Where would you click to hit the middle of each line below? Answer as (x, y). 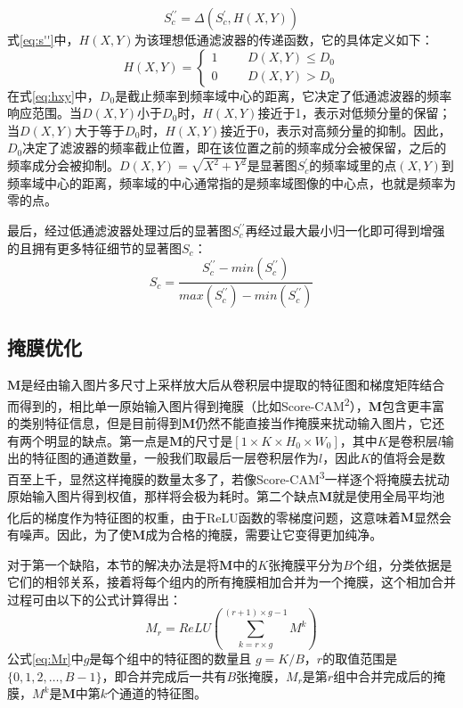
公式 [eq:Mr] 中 (45, 659)
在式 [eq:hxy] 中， (53, 95)
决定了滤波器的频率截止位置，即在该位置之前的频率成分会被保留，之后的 (235, 148)
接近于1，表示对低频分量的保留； (354, 113)
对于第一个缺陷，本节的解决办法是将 (113, 564)
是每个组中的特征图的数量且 (171, 659)
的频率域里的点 (353, 165)
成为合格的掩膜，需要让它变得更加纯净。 (264, 535)
